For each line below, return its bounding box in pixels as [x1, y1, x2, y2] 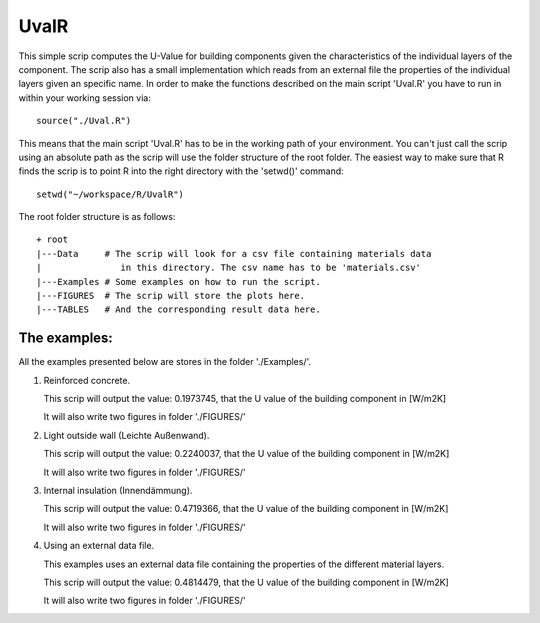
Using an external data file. [43, 540, 155, 552]
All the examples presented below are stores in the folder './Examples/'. [18, 356, 312, 368]
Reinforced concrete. [43, 374, 131, 386]
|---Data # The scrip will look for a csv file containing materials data [36, 248, 432, 259]
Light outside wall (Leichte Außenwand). [43, 429, 210, 441]
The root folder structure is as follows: [18, 211, 176, 223]
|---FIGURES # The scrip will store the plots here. [36, 290, 305, 302]
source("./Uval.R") [36, 115, 132, 127]
